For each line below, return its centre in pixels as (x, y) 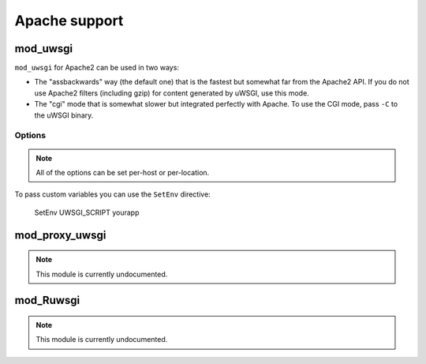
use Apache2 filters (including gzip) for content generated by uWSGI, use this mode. (172, 93)
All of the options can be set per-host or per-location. (123, 172)
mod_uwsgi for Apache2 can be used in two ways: (97, 68)
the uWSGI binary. (64, 115)
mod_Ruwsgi (47, 300)
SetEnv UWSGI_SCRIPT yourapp (87, 212)
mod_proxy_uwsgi (60, 235)
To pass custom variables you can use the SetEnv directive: (112, 194)
